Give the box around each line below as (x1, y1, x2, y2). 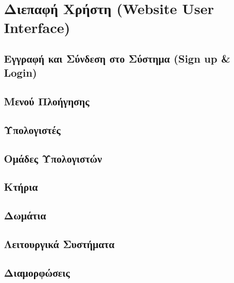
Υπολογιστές (4, 122, 61, 137)
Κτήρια (4, 179, 38, 194)
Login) (4, 65, 37, 80)
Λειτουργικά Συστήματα (4, 236, 115, 251)
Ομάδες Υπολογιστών (4, 150, 102, 166)
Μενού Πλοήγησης (4, 94, 90, 109)
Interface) (4, 17, 70, 37)
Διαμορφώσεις (4, 265, 70, 280)
